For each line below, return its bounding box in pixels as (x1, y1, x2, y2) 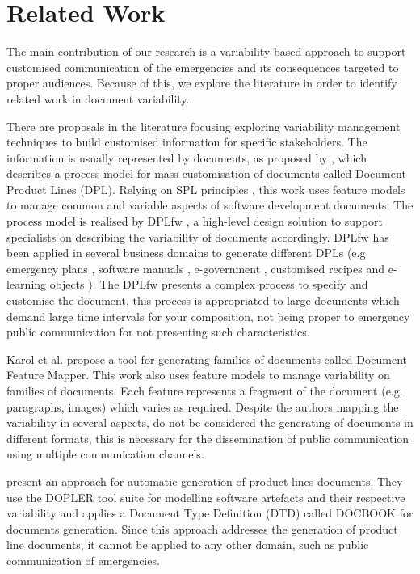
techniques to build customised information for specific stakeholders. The (6, 133, 367, 150)
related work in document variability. (6, 90, 190, 107)
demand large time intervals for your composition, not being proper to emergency (6, 307, 410, 324)
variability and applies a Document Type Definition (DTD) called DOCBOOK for (6, 504, 414, 521)
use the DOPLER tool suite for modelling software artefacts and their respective (6, 488, 405, 505)
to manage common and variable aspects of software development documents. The (6, 196, 414, 213)
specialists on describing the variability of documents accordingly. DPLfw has (6, 228, 389, 245)
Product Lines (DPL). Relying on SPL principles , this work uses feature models (6, 180, 405, 197)
